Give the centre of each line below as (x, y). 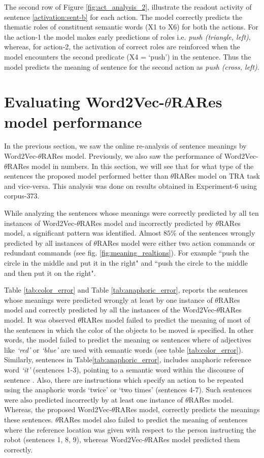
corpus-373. (22, 196)
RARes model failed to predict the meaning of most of (166, 319)
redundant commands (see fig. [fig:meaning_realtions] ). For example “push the (127, 253)
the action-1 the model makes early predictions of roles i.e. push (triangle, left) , (127, 36)
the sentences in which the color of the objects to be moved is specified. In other (129, 330)
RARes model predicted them (194, 439)
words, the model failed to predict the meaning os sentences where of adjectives (128, 340)
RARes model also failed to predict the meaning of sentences (153, 419)
